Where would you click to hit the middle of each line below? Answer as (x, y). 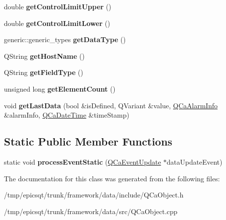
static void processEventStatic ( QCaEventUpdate (83, 161)
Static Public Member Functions (88, 141)
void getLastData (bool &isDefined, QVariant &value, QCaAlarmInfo (111, 105)
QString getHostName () (44, 56)
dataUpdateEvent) (195, 161)
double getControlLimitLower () (57, 23)
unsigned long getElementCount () (60, 88)
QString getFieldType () (44, 72)
